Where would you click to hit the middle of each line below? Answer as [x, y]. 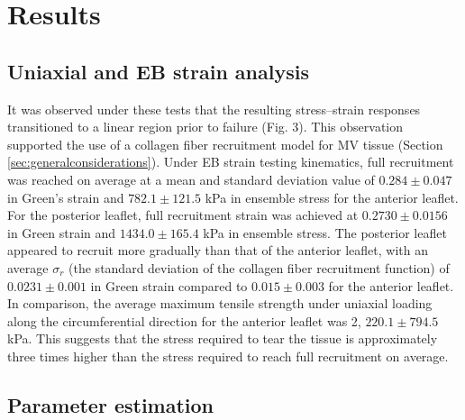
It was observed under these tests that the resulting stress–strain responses [214, 109]
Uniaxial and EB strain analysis [158, 71]
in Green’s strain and [66, 197]
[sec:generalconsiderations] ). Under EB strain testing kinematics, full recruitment [231, 162]
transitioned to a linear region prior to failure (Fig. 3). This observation [205, 127]
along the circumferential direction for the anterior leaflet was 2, [184, 320]
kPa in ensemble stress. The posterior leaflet [325, 232]
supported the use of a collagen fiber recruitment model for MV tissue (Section [225, 144]
